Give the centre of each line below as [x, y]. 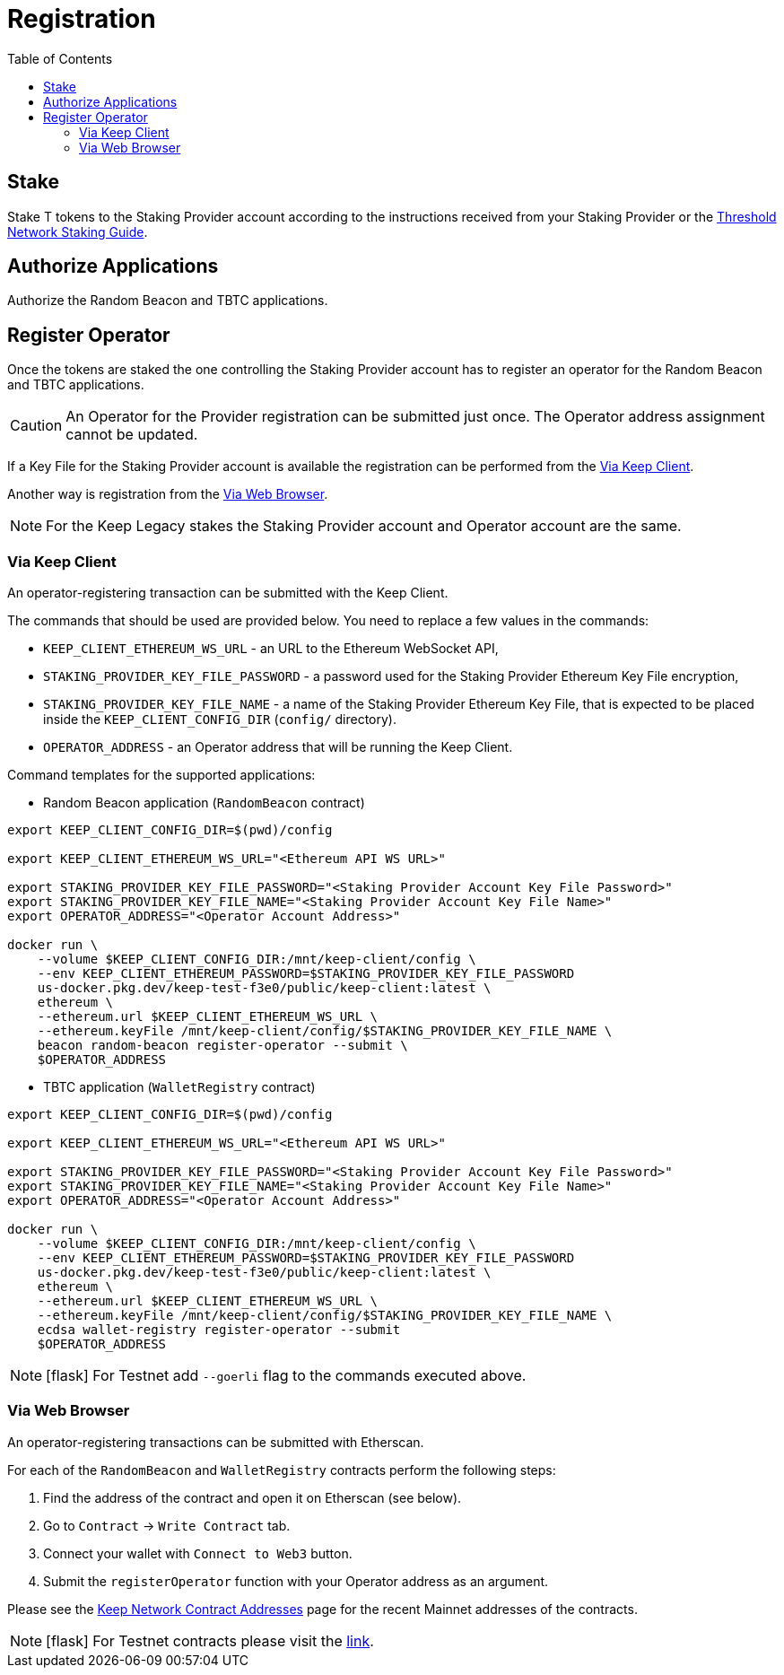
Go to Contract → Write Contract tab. [167, 1525]
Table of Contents [60, 58]
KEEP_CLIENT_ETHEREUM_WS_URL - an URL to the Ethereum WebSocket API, [271, 649]
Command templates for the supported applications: [161, 775]
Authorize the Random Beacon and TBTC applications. [168, 301]
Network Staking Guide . [78, 231]
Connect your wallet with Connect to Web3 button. [198, 1553]
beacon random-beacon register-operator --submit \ [222, 1046]
